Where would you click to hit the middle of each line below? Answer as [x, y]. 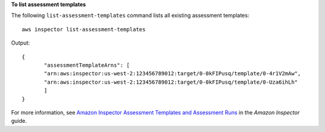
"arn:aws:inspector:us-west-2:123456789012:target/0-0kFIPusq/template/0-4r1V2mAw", [172, 74]
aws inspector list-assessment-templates [84, 29]
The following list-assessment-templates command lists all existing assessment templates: [130, 16]
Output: [20, 43]
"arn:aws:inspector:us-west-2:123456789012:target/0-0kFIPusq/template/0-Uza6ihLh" [171, 82]
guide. [19, 121]
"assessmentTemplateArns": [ [87, 65]
